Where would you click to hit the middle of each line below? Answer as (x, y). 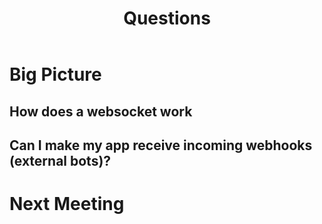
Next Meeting (67, 204)
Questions (167, 18)
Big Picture (55, 74)
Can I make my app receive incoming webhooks (161, 145)
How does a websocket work (101, 111)
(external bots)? (60, 160)
